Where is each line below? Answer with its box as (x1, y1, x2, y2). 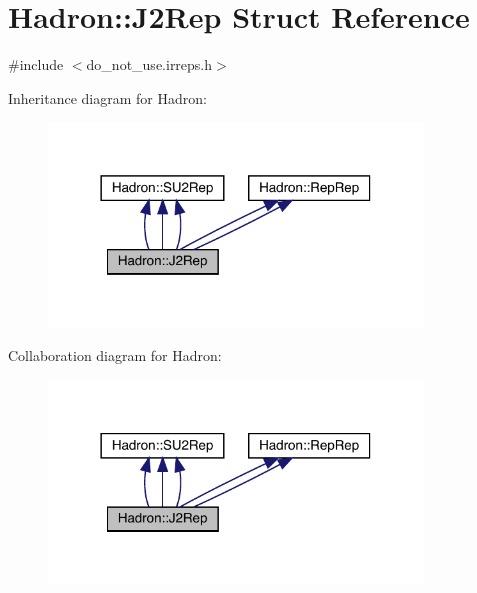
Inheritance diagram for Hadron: (8, 87, 207, 108)
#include (8, 54, 64, 75)
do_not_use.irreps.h (86, 54, 213, 75)
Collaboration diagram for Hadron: (8, 345, 222, 366)
